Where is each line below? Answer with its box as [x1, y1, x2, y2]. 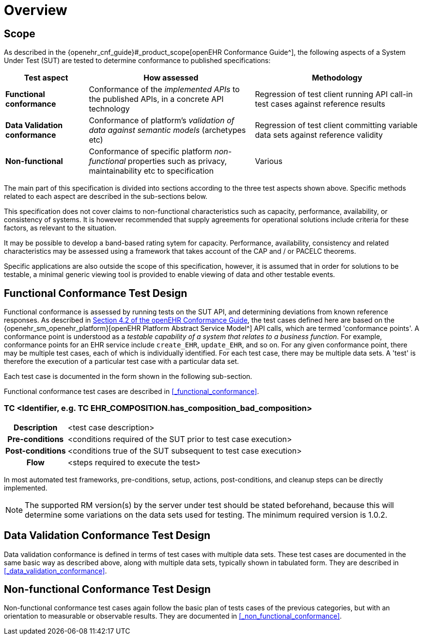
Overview [4, 2, 67, 18]
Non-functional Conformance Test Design [4, 583, 211, 596]
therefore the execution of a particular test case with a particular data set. [4, 357, 239, 366]
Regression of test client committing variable [255, 120, 418, 131]
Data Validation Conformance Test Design [4, 529, 211, 542]
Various [255, 156, 282, 166]
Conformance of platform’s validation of [89, 115, 235, 126]
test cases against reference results [255, 99, 386, 109]
